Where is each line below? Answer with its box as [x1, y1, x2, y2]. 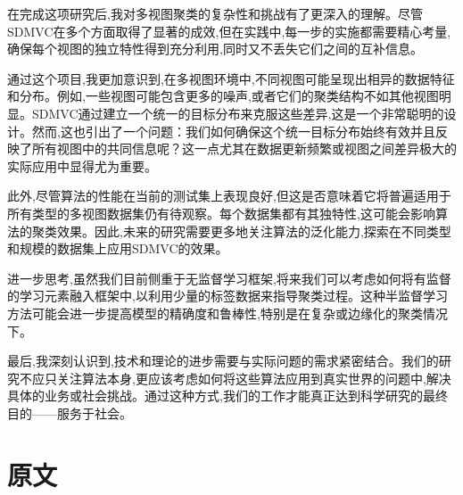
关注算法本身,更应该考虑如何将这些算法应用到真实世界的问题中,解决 [56, 368, 451, 387]
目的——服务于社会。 [7, 403, 132, 422]
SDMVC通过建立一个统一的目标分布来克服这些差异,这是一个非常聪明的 [31, 103, 444, 122]
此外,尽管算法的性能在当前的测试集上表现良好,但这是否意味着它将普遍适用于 [7, 186, 451, 205]
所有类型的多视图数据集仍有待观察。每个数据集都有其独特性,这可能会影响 [7, 203, 435, 222]
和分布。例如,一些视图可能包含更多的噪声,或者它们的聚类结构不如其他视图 [7, 87, 439, 105]
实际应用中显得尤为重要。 [7, 156, 157, 175]
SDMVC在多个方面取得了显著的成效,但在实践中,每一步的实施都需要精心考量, [7, 21, 451, 40]
